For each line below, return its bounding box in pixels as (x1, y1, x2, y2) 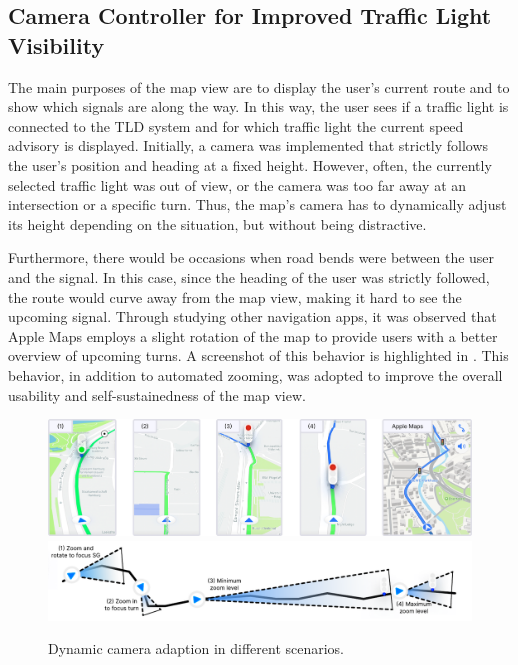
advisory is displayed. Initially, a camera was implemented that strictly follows (8, 135, 489, 156)
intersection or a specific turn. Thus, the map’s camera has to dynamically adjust (8, 194, 507, 215)
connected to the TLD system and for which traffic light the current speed (8, 115, 464, 136)
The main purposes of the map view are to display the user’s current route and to (8, 76, 510, 97)
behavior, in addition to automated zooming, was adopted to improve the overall (8, 364, 503, 385)
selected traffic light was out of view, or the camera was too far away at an (8, 174, 467, 195)
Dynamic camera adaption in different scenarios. (48, 638, 345, 659)
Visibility (8, 29, 105, 60)
